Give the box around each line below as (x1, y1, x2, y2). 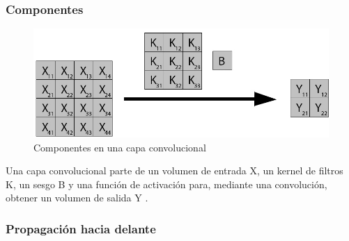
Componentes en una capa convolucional (33, 140, 206, 154)
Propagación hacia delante (6, 219, 156, 237)
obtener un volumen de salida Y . (6, 190, 148, 205)
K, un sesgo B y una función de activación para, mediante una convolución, (6, 176, 327, 191)
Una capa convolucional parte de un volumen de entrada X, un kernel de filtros (6, 163, 343, 178)
